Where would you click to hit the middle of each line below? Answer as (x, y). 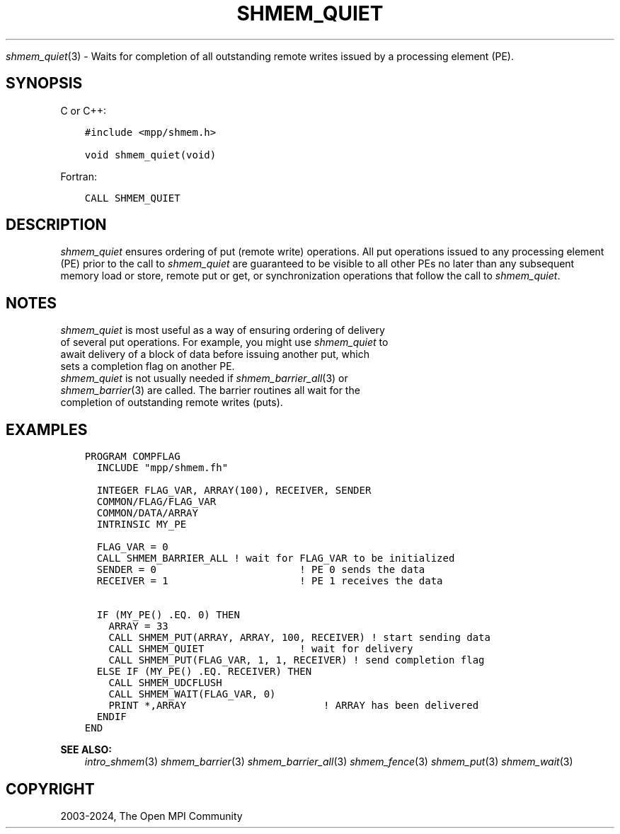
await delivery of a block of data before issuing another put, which (215, 354)
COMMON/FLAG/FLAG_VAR (156, 502)
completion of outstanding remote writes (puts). (172, 402)
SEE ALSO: (86, 750)
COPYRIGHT (50, 789)
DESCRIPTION (56, 225)
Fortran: (79, 176)
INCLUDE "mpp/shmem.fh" (162, 468)
